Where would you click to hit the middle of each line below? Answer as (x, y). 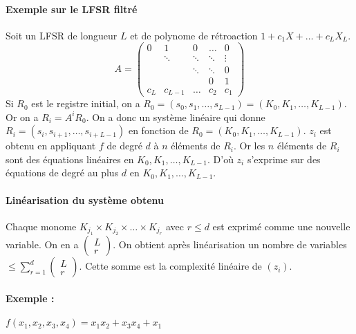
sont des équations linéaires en (70, 159)
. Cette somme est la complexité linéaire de (170, 266)
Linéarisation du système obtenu (85, 200)
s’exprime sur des (284, 159)
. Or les (249, 146)
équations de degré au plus (62, 173)
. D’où (221, 159)
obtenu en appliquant (51, 146)
